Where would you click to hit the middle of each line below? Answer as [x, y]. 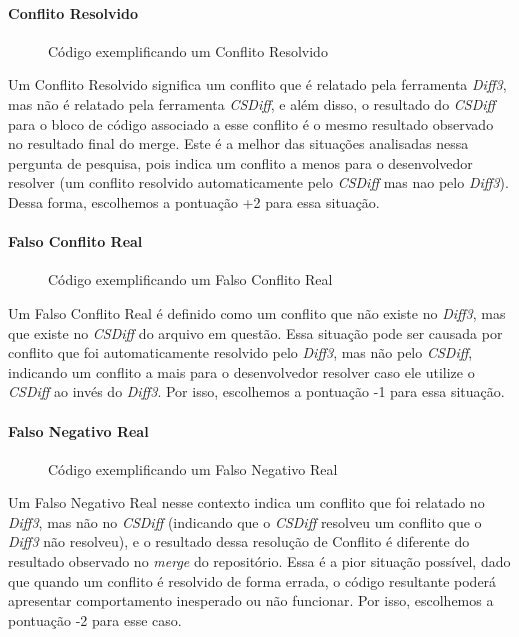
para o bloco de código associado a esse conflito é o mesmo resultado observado [251, 123]
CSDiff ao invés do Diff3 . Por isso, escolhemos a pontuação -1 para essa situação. [256, 391]
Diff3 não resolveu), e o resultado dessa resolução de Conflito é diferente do [239, 541]
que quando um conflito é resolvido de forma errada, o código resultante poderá [252, 580]
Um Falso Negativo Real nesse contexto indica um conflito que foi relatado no [246, 502]
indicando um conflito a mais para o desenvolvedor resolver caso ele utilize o [241, 371]
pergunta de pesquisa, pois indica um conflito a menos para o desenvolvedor [240, 162]
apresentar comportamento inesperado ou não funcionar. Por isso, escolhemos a [251, 600]
